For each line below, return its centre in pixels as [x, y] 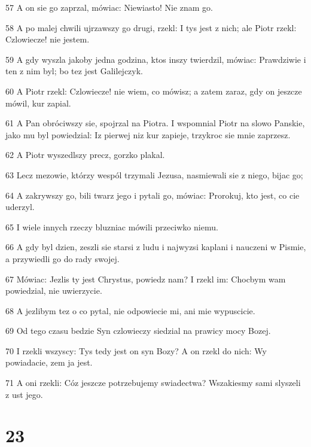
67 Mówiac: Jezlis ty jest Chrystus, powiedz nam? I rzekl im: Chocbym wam [146, 279]
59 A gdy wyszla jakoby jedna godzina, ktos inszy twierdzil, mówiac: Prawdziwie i [156, 59]
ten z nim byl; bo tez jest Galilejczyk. [74, 71]
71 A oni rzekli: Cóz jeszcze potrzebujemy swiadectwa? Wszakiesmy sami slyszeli [153, 383]
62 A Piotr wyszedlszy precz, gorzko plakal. [85, 155]
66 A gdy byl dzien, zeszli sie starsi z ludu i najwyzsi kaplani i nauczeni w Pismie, [156, 247]
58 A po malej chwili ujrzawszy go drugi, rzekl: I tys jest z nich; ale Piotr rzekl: [151, 27]
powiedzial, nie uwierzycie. [54, 291]
